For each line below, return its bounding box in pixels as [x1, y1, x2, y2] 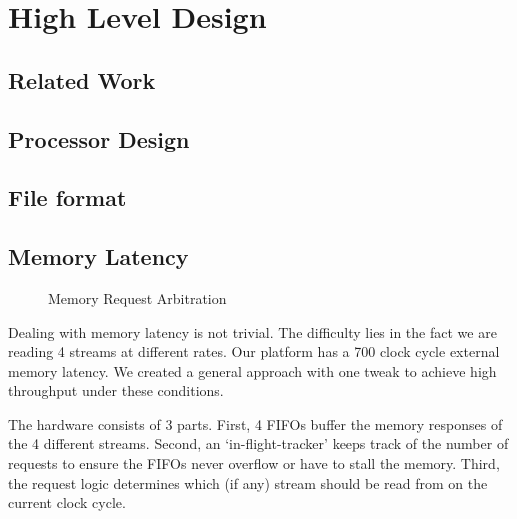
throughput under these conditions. [8, 380, 224, 401]
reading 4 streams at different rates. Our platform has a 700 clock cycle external [8, 341, 500, 362]
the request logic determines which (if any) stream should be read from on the [8, 472, 488, 493]
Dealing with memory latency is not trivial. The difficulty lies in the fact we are [8, 321, 497, 342]
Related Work [8, 64, 156, 95]
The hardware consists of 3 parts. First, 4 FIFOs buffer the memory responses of [8, 413, 503, 434]
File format [8, 182, 127, 213]
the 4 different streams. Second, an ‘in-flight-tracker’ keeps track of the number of [8, 433, 509, 454]
